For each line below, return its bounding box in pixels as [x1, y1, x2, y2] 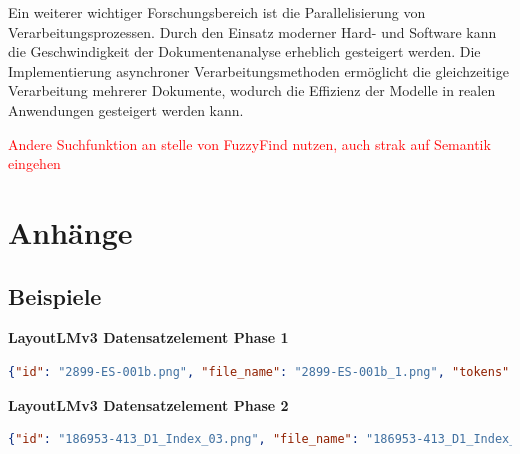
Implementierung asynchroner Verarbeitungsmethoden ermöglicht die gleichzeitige [8, 60, 509, 81]
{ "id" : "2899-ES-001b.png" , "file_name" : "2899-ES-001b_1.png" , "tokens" [8, 364, 510, 379]
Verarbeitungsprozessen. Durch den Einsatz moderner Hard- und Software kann [8, 21, 497, 42]
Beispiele [8, 280, 102, 311]
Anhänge [8, 211, 133, 252]
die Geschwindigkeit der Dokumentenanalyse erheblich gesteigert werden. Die [8, 41, 481, 62]
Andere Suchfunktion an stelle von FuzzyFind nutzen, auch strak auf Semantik [8, 133, 491, 154]
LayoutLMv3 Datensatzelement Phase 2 [8, 394, 289, 415]
